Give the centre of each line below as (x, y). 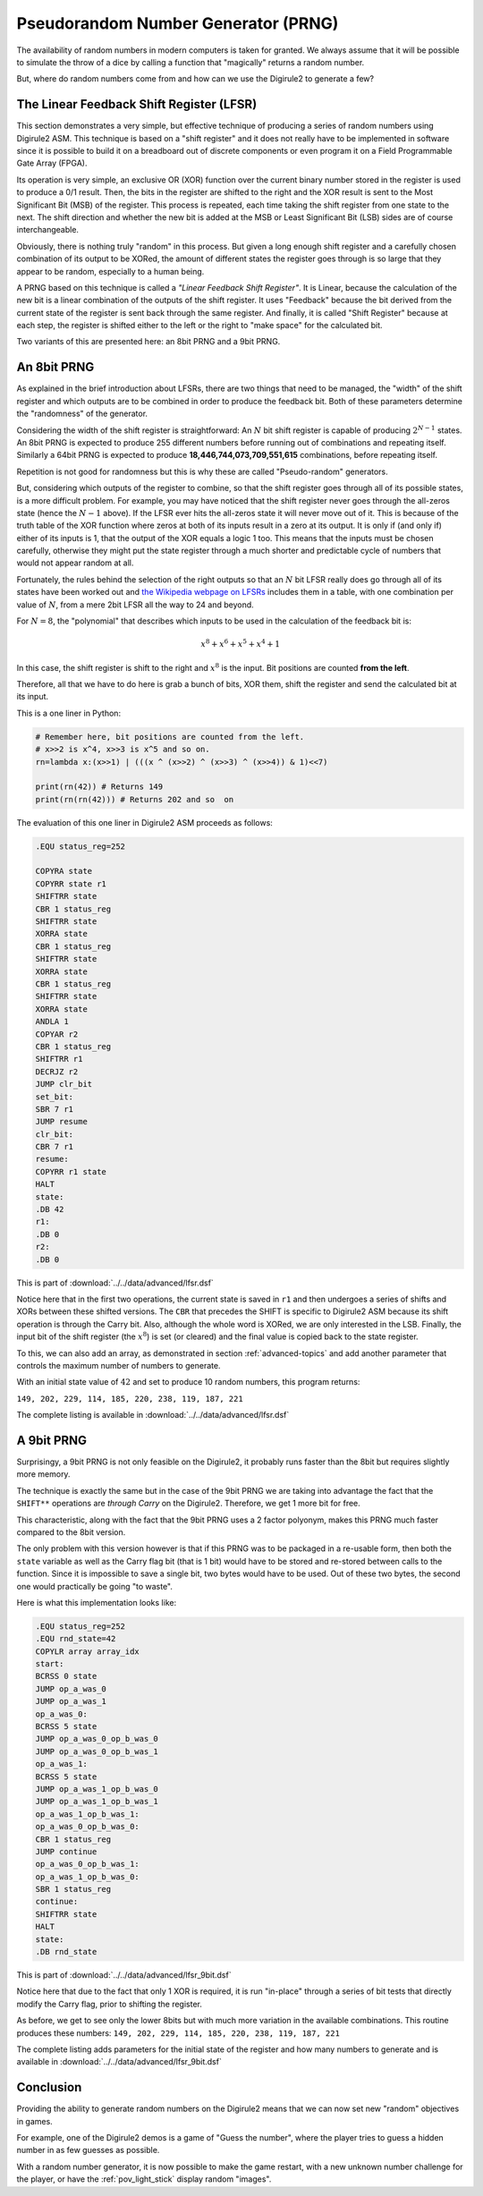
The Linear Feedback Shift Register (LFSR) (137, 104)
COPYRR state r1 (71, 884)
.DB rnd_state (66, 1952)
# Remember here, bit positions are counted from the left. (170, 737)
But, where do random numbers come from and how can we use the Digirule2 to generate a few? (195, 79)
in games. (34, 2121)
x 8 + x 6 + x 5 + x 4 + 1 (241, 644)
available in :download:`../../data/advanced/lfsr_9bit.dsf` (119, 2062)
